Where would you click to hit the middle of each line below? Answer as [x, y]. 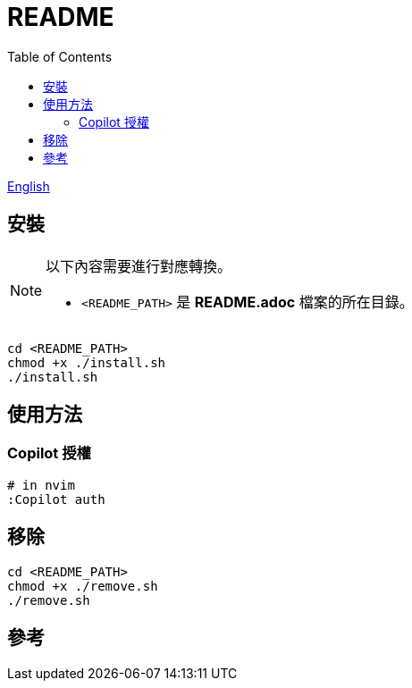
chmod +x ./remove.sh [83, 586]
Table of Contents [60, 56]
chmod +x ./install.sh [87, 362]
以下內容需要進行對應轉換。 [139, 266]
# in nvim [41, 485]
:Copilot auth [56, 499]
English [29, 186]
